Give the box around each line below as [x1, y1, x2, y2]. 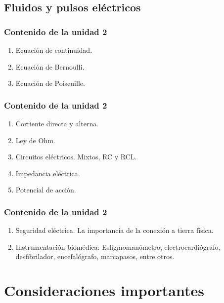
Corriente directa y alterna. [15, 118, 99, 128]
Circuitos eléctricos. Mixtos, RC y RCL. [15, 151, 137, 162]
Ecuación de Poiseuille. [15, 78, 85, 88]
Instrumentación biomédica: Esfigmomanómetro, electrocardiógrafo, [15, 241, 221, 252]
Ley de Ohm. [15, 135, 55, 145]
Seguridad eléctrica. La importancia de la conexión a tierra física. [15, 225, 214, 235]
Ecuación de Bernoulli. [15, 61, 85, 72]
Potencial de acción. [15, 185, 76, 195]
